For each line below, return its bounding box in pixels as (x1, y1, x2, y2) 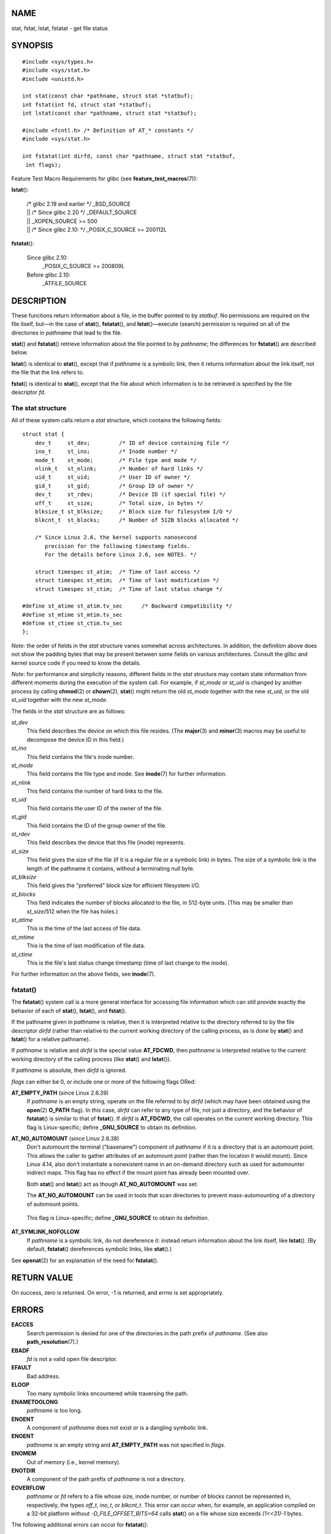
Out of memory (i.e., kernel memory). (26, 1458, 121, 1466)
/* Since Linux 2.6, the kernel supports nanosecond (34, 534, 197, 541)
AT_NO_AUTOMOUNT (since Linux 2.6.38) (11, 1135, 120, 1142)
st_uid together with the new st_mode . (11, 696, 108, 704)
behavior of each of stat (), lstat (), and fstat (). (11, 1007, 127, 1014)
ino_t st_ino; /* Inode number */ (34, 448, 178, 455)
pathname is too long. (26, 1407, 82, 1414)
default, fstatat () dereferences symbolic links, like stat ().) (26, 1246, 172, 1253)
